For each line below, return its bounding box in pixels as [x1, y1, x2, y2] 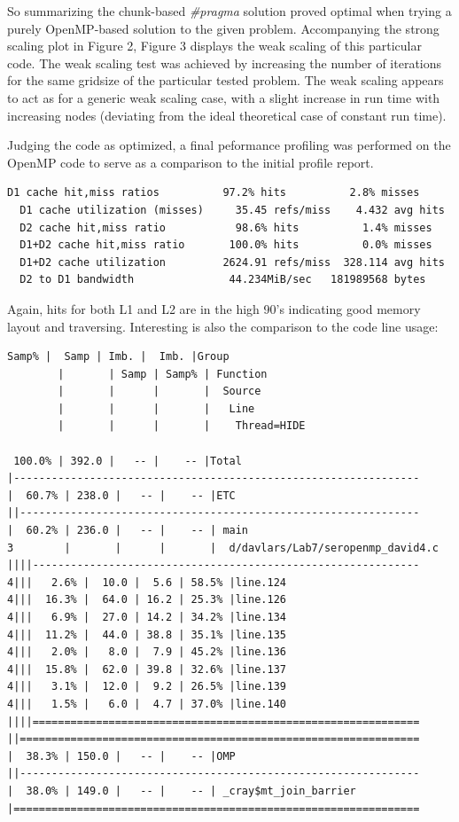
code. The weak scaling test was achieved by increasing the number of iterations [7, 53, 442, 72]
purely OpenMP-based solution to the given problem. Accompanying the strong [7, 19, 440, 37]
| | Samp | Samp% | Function [58, 367, 268, 380]
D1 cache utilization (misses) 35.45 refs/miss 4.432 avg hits [19, 203, 445, 216]
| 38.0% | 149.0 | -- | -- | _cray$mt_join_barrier [7, 784, 356, 797]
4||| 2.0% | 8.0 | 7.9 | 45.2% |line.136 [7, 646, 286, 659]
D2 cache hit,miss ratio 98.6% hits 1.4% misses [19, 221, 432, 234]
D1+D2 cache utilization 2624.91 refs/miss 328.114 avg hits [19, 255, 445, 269]
